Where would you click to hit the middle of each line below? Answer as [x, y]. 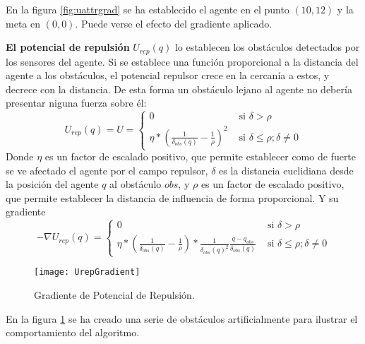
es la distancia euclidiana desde [286, 170]
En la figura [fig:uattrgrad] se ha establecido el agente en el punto [148, 9]
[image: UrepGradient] [87, 272]
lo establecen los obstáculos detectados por [267, 47]
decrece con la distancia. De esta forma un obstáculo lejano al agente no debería [179, 89]
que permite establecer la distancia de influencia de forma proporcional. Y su [172, 197]
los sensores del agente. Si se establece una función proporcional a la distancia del [182, 61]
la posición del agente [52, 184]
